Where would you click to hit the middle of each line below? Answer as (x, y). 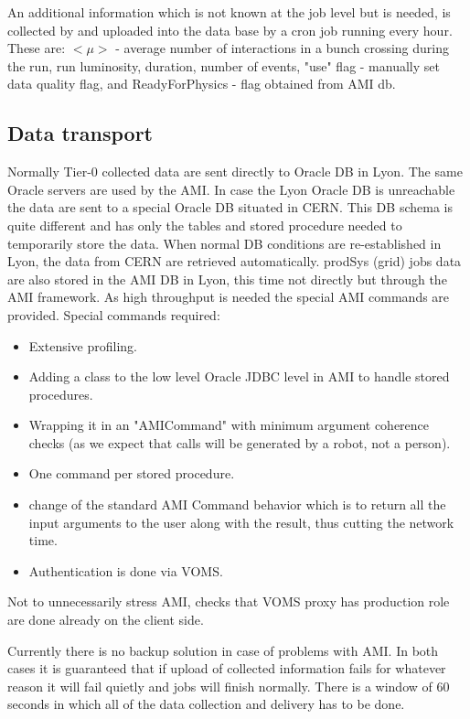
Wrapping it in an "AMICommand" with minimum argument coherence (229, 425)
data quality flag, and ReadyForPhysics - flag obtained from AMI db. (202, 84)
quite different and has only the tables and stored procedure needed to (205, 225)
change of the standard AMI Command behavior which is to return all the (237, 504)
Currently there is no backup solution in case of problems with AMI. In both (223, 650)
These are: (37, 48)
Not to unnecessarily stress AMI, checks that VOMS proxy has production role (229, 601)
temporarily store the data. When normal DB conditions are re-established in (224, 243)
